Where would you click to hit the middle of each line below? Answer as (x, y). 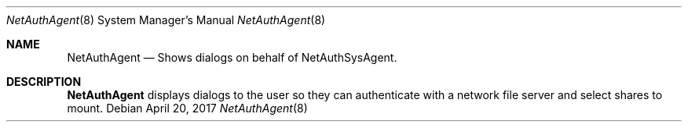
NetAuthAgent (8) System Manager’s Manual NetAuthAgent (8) (166, 20)
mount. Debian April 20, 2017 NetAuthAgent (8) (187, 108)
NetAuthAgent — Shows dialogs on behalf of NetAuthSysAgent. (232, 57)
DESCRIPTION (44, 82)
